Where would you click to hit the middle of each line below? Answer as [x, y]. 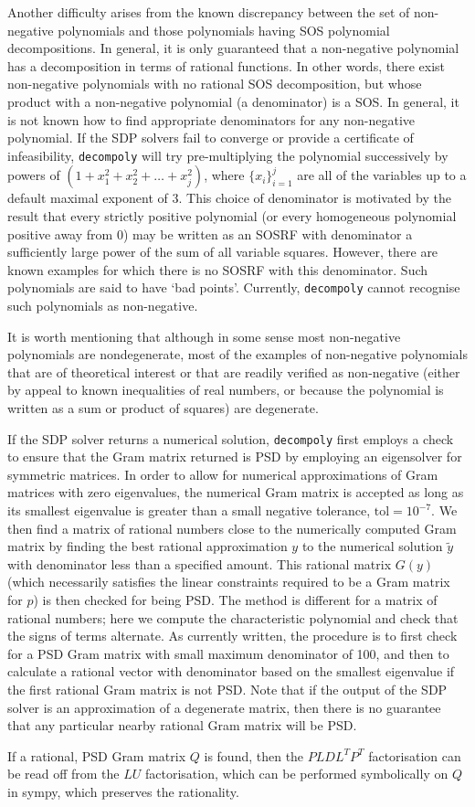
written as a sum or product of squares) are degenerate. [163, 408]
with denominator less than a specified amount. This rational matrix [200, 563]
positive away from [60, 234]
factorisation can [415, 755]
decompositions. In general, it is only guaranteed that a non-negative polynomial [233, 48]
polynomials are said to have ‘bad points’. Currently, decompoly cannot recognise [234, 287]
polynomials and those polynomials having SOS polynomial [224, 30]
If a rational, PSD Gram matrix [97, 755]
